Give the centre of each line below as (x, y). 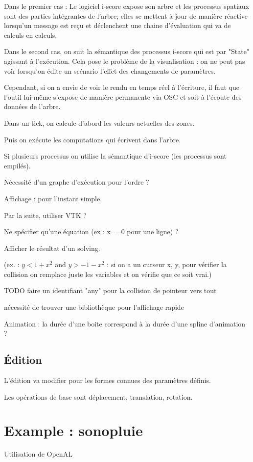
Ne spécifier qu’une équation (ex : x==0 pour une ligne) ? (91, 231)
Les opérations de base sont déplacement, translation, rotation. (98, 396)
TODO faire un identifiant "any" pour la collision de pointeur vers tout (110, 290)
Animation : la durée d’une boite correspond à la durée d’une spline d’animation (125, 323)
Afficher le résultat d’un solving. (52, 248)
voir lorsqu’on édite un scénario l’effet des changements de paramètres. (110, 70)
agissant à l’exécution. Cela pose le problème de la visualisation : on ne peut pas (125, 61)
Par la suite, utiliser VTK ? (45, 215)
